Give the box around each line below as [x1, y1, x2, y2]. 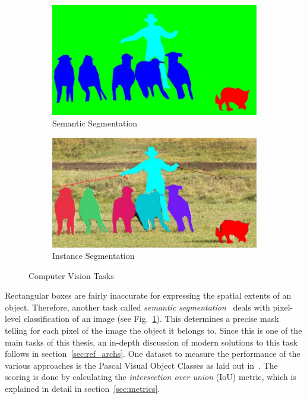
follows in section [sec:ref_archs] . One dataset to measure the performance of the [5, 347, 300, 360]
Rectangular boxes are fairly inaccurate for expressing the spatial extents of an [5, 289, 292, 302]
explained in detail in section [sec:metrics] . [5, 382, 160, 395]
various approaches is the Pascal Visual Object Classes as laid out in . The [5, 359, 278, 371]
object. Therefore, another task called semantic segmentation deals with [5, 300, 270, 313]
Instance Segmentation [52, 249, 135, 262]
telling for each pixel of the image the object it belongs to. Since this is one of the [5, 324, 302, 337]
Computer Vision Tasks [29, 269, 114, 281]
